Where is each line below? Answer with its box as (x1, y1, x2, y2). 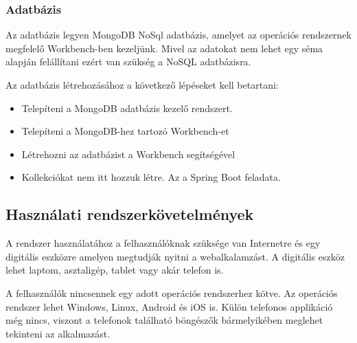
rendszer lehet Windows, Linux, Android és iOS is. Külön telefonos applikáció (5, 299, 333, 313)
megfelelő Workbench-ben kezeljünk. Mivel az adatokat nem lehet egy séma (5, 41, 323, 55)
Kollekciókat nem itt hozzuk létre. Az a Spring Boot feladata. (21, 170, 281, 184)
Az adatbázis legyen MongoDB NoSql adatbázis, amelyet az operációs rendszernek (5, 27, 352, 42)
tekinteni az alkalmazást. (5, 326, 111, 340)
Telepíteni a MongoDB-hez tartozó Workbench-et (21, 124, 229, 138)
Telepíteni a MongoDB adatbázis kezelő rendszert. (21, 100, 233, 115)
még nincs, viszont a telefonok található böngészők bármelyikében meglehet (5, 313, 323, 327)
